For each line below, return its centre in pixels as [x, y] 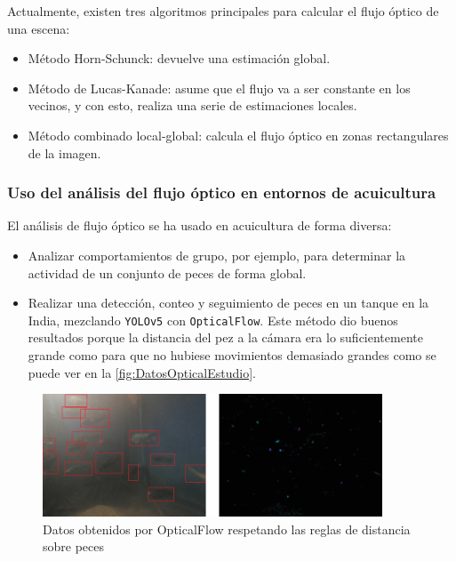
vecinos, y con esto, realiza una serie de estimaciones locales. [192, 105]
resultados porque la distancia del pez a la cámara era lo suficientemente [225, 337]
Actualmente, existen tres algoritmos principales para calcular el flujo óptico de [223, 11]
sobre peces [74, 546]
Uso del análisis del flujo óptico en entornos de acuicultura [222, 192]
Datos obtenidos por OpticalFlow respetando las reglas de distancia [227, 529]
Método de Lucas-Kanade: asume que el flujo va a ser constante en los [219, 88]
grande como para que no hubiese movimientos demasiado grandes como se [232, 355]
